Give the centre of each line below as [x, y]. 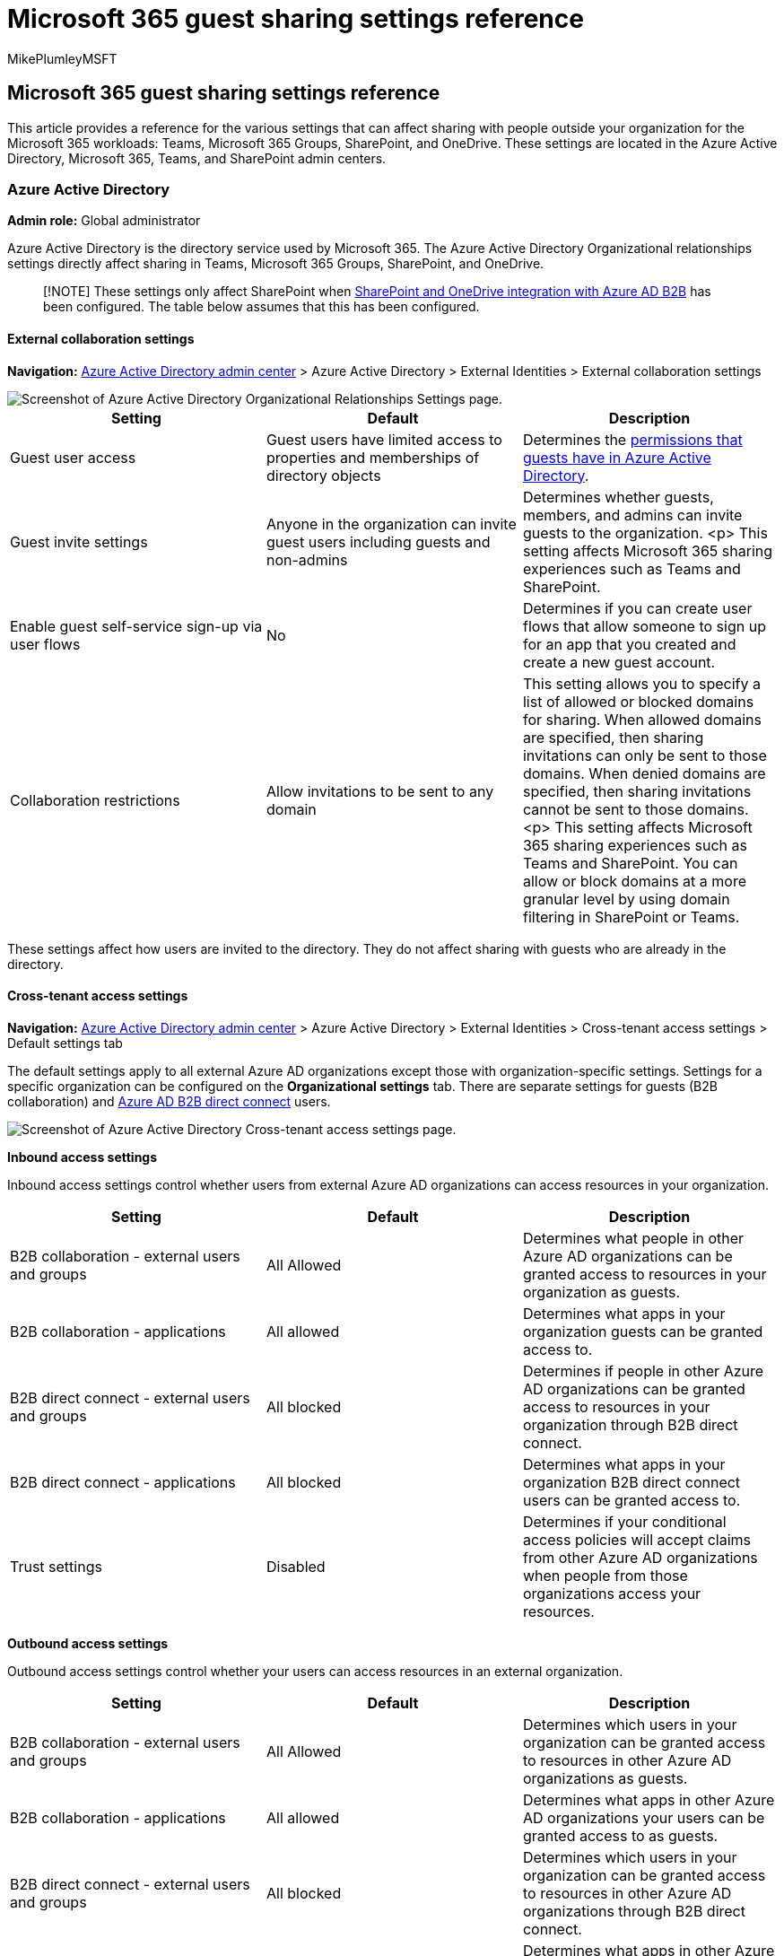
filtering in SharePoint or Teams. [631, 917]
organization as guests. [601, 1292]
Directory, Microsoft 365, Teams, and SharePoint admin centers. [197, 158]
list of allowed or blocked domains [638, 701]
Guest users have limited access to [384, 439]
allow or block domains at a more [634, 881]
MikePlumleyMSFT [62, 58]
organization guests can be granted [643, 1331]
